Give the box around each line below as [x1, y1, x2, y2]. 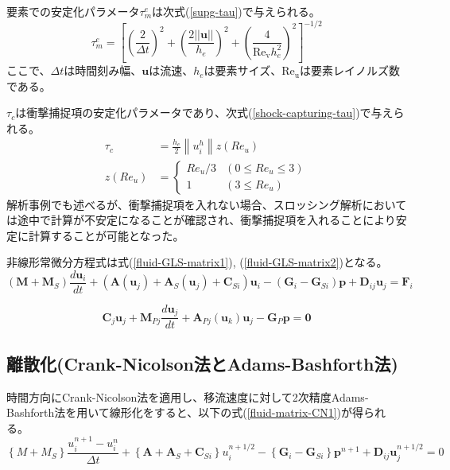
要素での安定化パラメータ [6, 3, 140, 19]
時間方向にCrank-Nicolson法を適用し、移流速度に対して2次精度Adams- [6, 388, 369, 405]
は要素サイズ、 [204, 62, 282, 79]
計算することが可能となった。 [28, 227, 184, 243]
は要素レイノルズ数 [299, 62, 400, 79]
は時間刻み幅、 [64, 62, 142, 79]
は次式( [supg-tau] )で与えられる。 [152, 3, 320, 19]
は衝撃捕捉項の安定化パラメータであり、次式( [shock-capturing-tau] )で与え [15, 104, 394, 121]
